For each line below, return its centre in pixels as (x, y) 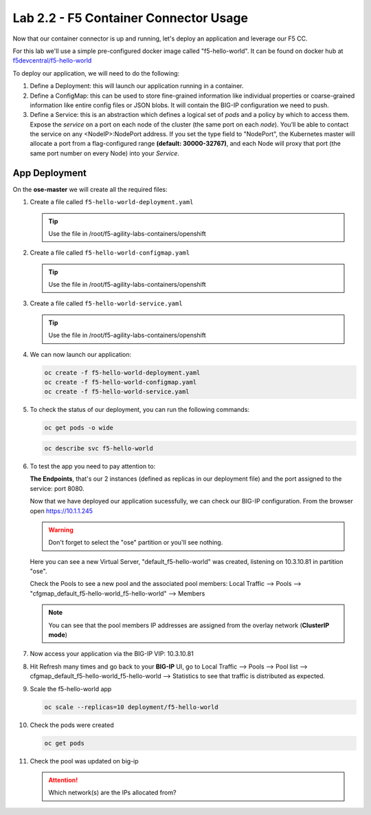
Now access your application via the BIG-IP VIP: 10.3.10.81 (112, 654)
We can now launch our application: (81, 354)
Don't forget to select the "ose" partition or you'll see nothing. (136, 543)
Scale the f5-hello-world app (71, 688)
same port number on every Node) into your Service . (105, 153)
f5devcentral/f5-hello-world (52, 61)
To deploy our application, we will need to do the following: (96, 73)
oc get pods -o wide (79, 428)
